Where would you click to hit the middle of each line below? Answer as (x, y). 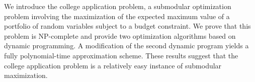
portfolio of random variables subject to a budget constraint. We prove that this (127, 26)
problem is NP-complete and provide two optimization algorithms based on (120, 35)
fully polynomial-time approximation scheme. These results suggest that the (121, 55)
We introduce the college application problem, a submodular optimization (118, 6)
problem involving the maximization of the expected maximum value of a (117, 16)
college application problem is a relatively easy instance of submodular (113, 65)
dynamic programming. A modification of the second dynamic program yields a (126, 46)
